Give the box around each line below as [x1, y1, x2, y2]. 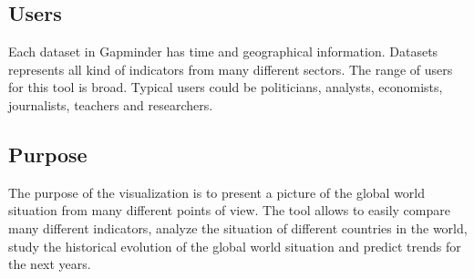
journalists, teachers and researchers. [8, 95, 213, 114]
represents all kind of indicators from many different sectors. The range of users [8, 59, 453, 78]
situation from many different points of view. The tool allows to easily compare [8, 201, 450, 220]
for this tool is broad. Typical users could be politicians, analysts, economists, [8, 77, 443, 97]
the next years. [8, 254, 91, 274]
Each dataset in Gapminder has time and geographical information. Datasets [8, 42, 438, 61]
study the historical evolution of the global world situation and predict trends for [8, 236, 461, 255]
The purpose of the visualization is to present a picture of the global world [8, 182, 426, 201]
